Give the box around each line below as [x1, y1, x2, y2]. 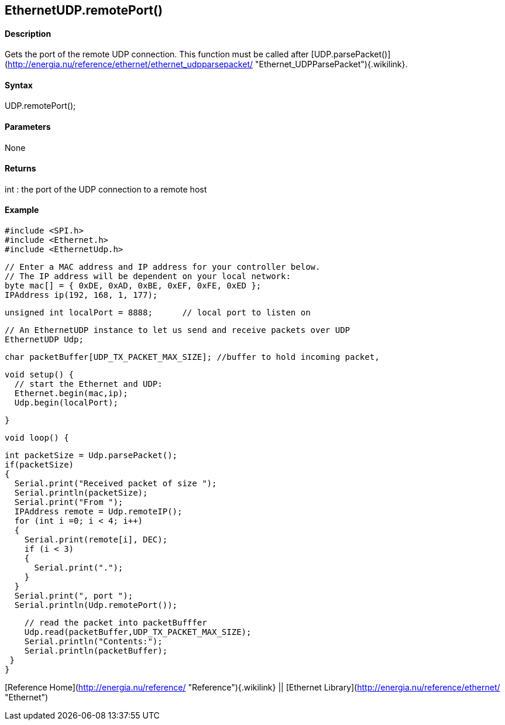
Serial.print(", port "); [14, 591, 133, 601]
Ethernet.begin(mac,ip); [14, 389, 128, 398]
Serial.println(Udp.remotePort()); [14, 600, 178, 610]
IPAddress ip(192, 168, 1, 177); [5, 290, 158, 300]
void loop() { [5, 433, 69, 443]
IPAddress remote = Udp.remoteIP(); [14, 507, 183, 517]
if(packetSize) [5, 460, 74, 470]
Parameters [5, 122, 51, 132]
